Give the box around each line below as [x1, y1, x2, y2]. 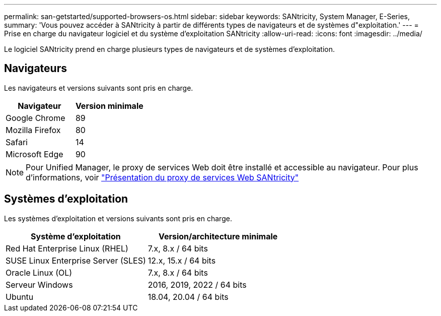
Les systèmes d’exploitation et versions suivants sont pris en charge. [4, 214, 232, 223]
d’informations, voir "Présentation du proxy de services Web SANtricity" [26, 172, 299, 182]
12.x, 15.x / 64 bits [148, 255, 216, 266]
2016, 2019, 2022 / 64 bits [148, 279, 247, 290]
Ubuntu [6, 291, 34, 302]
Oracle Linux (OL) [6, 267, 72, 278]
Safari [6, 137, 28, 147]
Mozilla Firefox [6, 124, 61, 135]
